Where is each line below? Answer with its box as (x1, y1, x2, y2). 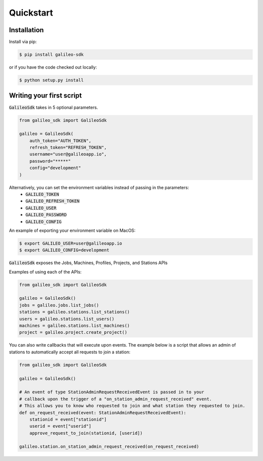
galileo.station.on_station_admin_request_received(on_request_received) (19, 444, 199, 449)
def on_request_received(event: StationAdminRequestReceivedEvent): (19, 410, 187, 415)
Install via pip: (9, 39, 37, 45)
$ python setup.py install (19, 77, 84, 83)
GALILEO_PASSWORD (25, 212, 67, 218)
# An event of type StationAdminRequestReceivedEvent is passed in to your (19, 389, 205, 395)
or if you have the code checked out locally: (9, 64, 97, 70)
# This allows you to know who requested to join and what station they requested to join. (19, 403, 245, 409)
